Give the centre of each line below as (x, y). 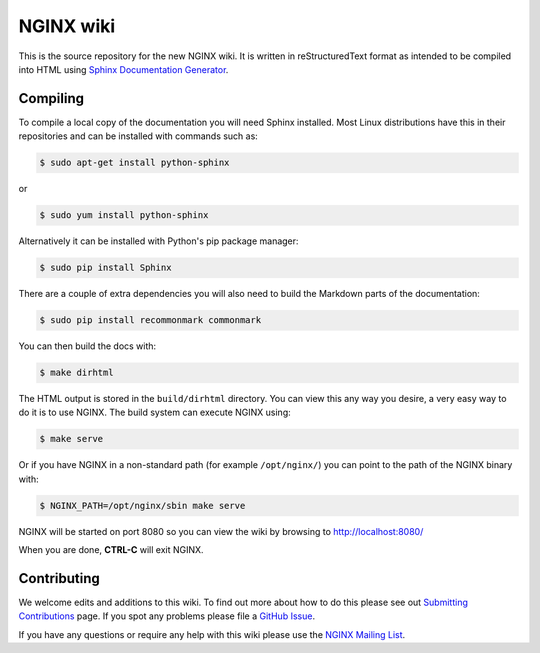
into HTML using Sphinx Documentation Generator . (123, 69)
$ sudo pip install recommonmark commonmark (150, 320)
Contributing (59, 578)
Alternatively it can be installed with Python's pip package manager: (158, 241)
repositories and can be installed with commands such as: (138, 136)
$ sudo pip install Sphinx (105, 268)
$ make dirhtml (76, 373)
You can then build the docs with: (87, 346)
